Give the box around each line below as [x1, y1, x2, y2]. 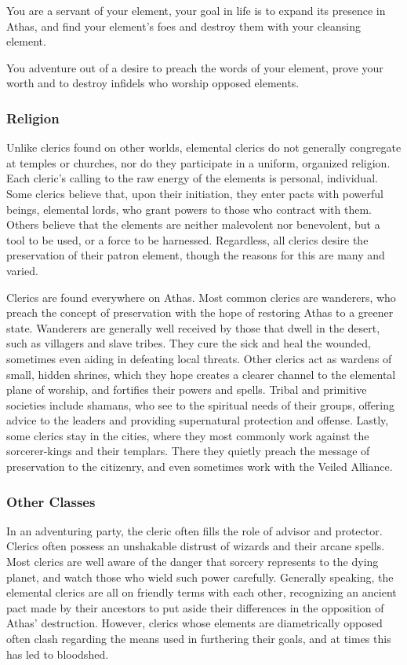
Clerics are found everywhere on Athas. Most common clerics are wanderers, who [6, 288, 396, 305]
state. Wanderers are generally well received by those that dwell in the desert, [6, 319, 380, 336]
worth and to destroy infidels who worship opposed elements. [6, 75, 300, 91]
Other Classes [6, 491, 96, 511]
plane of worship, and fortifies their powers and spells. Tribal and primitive [6, 381, 367, 398]
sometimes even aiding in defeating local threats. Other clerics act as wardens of [6, 350, 392, 366]
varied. [6, 262, 38, 278]
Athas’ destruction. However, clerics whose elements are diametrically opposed [6, 615, 383, 631]
